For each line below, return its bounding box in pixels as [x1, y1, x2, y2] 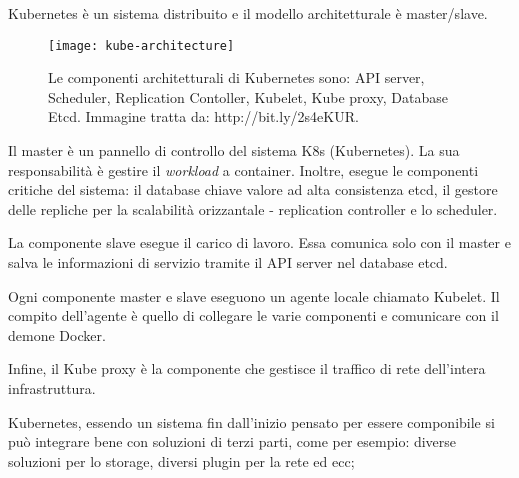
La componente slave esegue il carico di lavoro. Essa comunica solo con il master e [8, 232, 511, 253]
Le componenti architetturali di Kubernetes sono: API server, [48, 67, 425, 88]
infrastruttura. [8, 377, 96, 398]
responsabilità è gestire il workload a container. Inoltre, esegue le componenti [8, 159, 479, 180]
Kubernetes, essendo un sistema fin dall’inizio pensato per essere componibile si [8, 411, 495, 432]
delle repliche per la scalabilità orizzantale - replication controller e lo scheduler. [8, 198, 498, 219]
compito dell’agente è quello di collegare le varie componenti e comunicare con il [8, 305, 499, 326]
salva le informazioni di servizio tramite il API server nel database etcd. [8, 252, 448, 272]
